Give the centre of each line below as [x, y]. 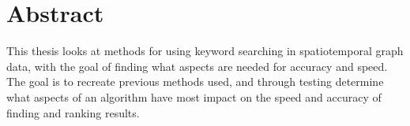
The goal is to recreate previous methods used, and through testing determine [195, 82]
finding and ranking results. [73, 112]
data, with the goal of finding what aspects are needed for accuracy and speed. [197, 66]
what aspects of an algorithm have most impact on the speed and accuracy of [194, 96]
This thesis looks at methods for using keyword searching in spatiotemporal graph [205, 51]
